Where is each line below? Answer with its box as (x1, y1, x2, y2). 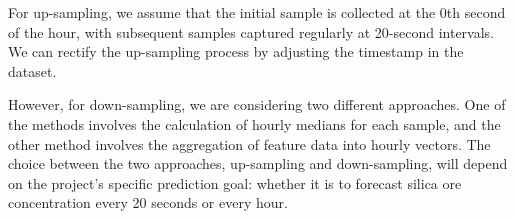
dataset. (8, 60, 57, 81)
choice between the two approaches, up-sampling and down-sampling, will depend (8, 153, 508, 174)
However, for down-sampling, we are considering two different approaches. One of (8, 94, 506, 115)
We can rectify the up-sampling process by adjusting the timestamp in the (8, 41, 464, 62)
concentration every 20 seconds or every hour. (8, 192, 288, 213)
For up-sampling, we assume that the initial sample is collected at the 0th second (8, 2, 506, 22)
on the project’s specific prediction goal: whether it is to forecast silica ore (8, 172, 462, 193)
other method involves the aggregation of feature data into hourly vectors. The (8, 133, 491, 154)
